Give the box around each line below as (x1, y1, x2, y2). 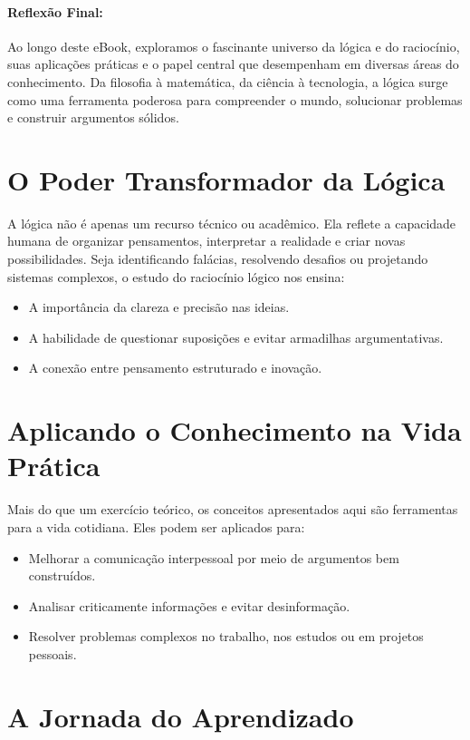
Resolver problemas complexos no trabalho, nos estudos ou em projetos (28, 627, 424, 646)
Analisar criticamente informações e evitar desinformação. (28, 596, 350, 615)
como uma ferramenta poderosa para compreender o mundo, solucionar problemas (7, 90, 463, 109)
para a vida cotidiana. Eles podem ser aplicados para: (7, 517, 305, 536)
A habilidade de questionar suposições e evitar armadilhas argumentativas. (28, 327, 444, 346)
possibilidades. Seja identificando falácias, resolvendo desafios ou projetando (7, 249, 428, 268)
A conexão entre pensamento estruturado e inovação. (28, 358, 322, 377)
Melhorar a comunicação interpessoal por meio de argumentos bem (28, 548, 399, 567)
